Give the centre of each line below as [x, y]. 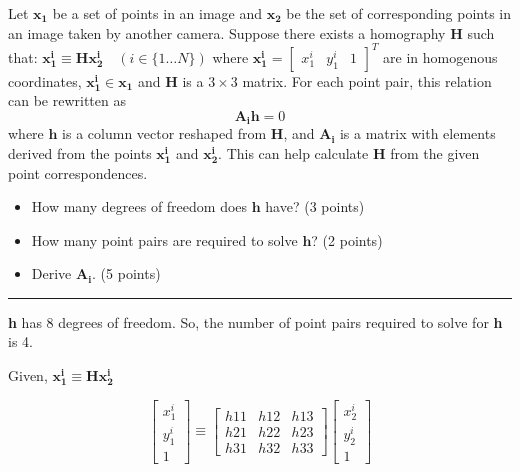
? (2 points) [347, 239]
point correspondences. [78, 172]
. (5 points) [126, 273]
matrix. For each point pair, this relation [367, 80]
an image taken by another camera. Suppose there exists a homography [227, 32]
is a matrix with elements [417, 133]
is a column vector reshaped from [164, 133]
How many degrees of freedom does [139, 206]
